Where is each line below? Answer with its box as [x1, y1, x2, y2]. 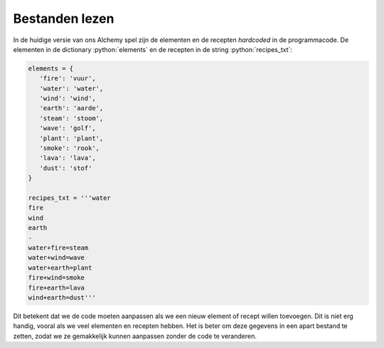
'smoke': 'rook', [39, 144, 100, 152]
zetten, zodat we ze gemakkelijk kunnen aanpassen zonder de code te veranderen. [13, 332, 257, 340]
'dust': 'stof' [39, 164, 92, 172]
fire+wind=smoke [28, 274, 85, 282]
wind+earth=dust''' [28, 293, 96, 302]
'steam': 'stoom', [39, 114, 104, 122]
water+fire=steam [28, 243, 89, 252]
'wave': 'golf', [39, 125, 96, 132]
